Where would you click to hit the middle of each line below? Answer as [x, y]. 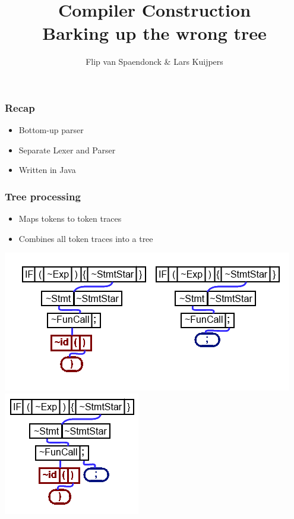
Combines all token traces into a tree [86, 238]
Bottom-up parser [51, 130]
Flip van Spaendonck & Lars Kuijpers [154, 62]
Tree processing [43, 196]
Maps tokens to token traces [70, 218]
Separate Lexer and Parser [67, 150]
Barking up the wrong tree [154, 33]
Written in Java [47, 170]
